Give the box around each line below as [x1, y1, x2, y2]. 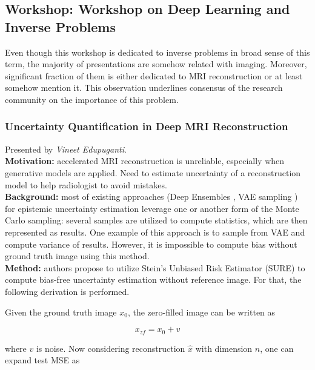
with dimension [195, 342, 253, 354]
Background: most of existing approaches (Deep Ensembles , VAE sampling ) [5, 190, 298, 203]
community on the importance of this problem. [5, 93, 179, 105]
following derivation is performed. [5, 285, 130, 297]
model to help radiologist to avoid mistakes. [5, 178, 167, 191]
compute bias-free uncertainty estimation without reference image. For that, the [5, 273, 302, 286]
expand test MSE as [5, 354, 80, 366]
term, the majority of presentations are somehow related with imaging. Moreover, [5, 58, 307, 70]
